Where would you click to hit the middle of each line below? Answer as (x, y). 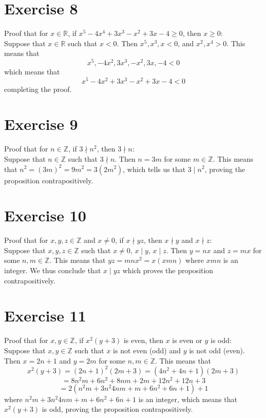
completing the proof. (38, 89)
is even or (187, 340)
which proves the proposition (168, 270)
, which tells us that (154, 169)
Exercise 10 (45, 215)
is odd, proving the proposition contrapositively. (117, 409)
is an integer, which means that (188, 399)
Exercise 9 (41, 124)
